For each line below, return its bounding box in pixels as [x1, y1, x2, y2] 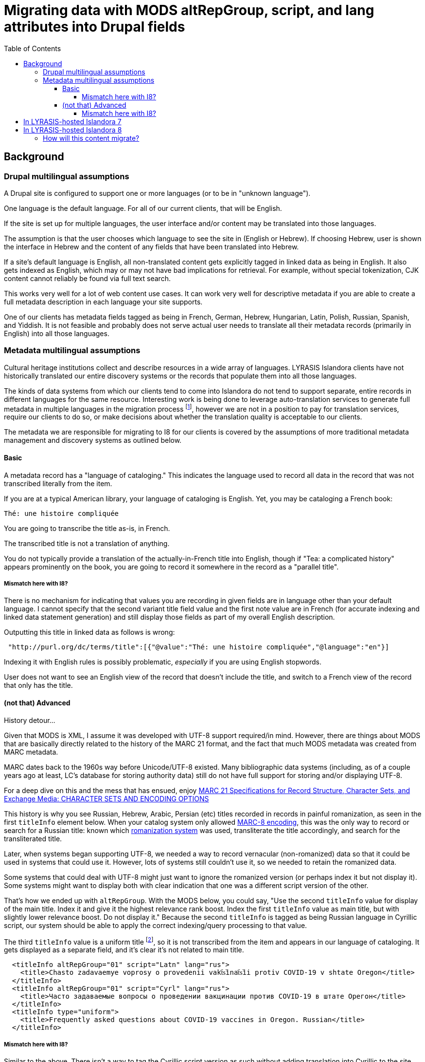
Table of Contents [4, 44, 61, 53]
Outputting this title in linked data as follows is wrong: [4, 628, 175, 637]
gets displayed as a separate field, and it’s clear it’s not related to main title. [4, 946, 244, 954]
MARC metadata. [4, 747, 58, 756]
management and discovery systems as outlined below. [4, 436, 182, 445]
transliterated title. [4, 834, 62, 843]
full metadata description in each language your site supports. [4, 297, 203, 306]
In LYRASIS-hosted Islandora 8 [23, 125, 122, 134]
